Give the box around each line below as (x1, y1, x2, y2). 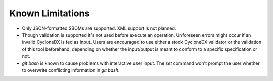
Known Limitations (9, 8, 90, 19)
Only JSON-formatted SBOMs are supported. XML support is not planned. (22, 25, 176, 31)
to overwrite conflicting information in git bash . (22, 67, 120, 73)
